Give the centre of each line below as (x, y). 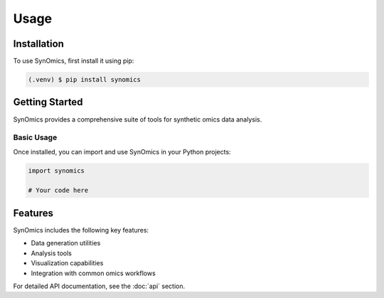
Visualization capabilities (67, 263)
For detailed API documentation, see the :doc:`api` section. (99, 286)
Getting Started (48, 102)
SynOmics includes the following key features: (81, 230)
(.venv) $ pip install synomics (85, 80)
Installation (38, 44)
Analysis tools (52, 253)
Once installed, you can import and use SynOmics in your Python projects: (122, 151)
